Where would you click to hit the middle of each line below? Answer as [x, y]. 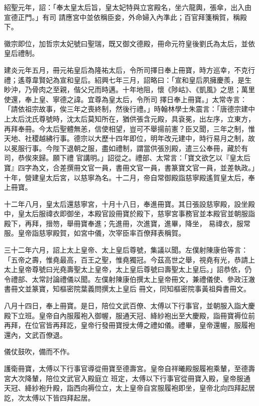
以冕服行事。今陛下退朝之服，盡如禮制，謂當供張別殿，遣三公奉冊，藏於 [123, 148]
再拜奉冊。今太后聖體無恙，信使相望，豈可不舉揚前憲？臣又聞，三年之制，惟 [129, 128]
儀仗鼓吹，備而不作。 [39, 351]
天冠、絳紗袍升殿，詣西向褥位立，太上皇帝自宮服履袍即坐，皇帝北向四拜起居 [129, 388]
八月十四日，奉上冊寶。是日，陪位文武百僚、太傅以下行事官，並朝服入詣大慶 [129, 306]
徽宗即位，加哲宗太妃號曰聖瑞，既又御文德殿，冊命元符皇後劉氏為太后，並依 [129, 43]
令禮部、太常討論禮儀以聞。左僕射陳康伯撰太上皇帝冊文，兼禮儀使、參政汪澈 [129, 279]
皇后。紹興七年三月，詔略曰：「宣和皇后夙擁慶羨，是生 [162, 79]
